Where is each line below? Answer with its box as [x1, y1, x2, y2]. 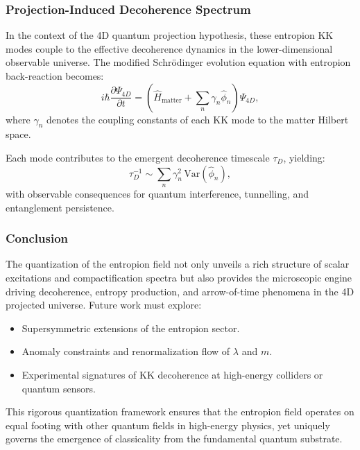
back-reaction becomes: [6, 69, 104, 83]
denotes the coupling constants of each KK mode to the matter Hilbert [46, 112, 349, 126]
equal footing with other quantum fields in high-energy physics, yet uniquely [6, 417, 330, 432]
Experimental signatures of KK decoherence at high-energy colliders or [22, 367, 323, 381]
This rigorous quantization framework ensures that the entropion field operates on [6, 404, 354, 419]
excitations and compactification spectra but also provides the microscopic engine [6, 270, 352, 284]
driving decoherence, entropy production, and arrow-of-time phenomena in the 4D [6, 284, 354, 298]
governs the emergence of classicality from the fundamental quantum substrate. [6, 431, 343, 446]
